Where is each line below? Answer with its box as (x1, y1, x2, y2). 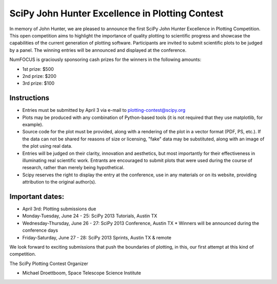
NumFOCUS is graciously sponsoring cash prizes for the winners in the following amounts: (9, 56, 202, 63)
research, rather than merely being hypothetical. (22, 165, 125, 171)
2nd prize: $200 (22, 73, 56, 79)
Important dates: (9, 192, 65, 201)
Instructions (9, 94, 50, 103)
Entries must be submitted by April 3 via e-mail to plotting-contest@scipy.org (22, 107, 186, 113)
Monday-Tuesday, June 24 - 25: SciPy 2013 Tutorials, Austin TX (22, 213, 157, 219)
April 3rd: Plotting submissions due (22, 206, 96, 212)
